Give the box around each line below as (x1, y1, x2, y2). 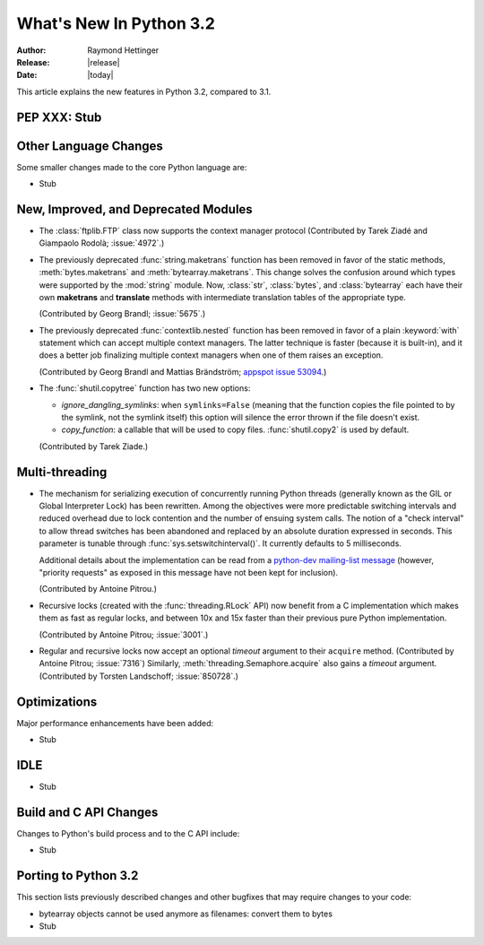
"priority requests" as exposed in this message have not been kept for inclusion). (39, 568, 339, 578)
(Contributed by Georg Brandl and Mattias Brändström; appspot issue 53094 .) (39, 366, 327, 377)
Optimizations (16, 694, 98, 709)
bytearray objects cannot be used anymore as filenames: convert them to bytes (39, 908, 333, 919)
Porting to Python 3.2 (16, 868, 139, 883)
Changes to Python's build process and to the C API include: (16, 828, 240, 838)
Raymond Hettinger (87, 45, 160, 56)
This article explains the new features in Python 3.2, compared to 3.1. (16, 86, 272, 97)
